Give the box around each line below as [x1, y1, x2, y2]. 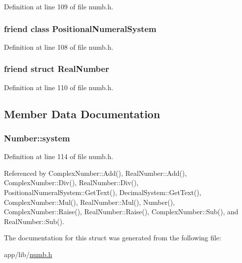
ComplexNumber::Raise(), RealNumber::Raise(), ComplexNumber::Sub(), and [4, 206, 239, 217]
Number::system [4, 131, 70, 144]
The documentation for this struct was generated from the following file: [4, 232, 221, 243]
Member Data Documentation [4, 106, 161, 121]
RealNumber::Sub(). [4, 216, 64, 226]
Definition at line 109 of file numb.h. [4, 1, 113, 11]
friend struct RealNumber [4, 63, 109, 75]
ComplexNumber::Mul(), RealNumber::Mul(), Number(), [4, 197, 175, 207]
